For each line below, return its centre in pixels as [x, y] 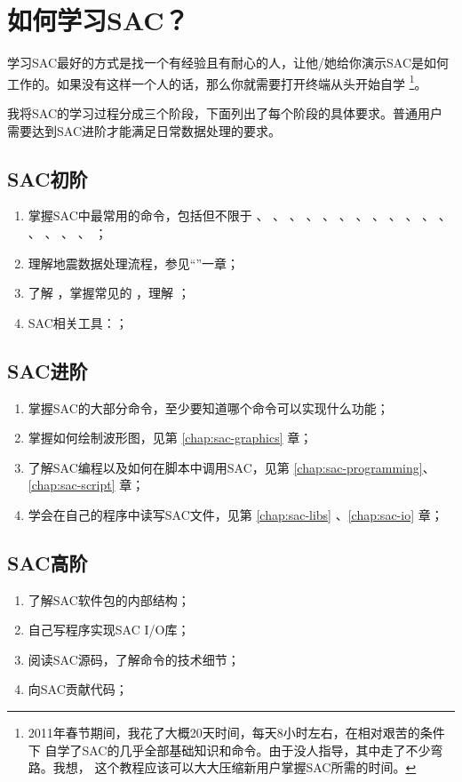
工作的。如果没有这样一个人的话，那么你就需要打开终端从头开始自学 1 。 [217, 82]
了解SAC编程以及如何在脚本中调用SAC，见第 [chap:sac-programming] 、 [231, 467]
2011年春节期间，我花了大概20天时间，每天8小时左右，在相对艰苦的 [224, 733]
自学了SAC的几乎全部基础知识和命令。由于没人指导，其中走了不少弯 [244, 750]
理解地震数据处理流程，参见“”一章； [134, 263]
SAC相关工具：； [78, 322]
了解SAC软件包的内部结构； [109, 599]
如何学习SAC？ [98, 20]
